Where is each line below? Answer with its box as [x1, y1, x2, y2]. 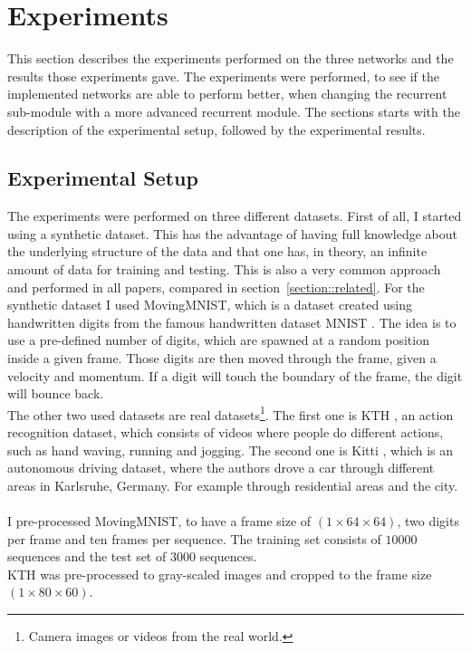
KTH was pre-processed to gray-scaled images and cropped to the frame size [7, 564, 432, 583]
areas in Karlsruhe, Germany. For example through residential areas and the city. [7, 475, 458, 494]
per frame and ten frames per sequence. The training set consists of [7, 529, 381, 548]
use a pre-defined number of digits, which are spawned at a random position [7, 330, 429, 349]
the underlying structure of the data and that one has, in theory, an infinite [7, 242, 428, 261]
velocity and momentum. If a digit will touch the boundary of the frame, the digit [7, 366, 463, 385]
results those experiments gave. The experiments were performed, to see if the [7, 66, 440, 85]
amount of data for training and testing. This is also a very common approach [7, 260, 441, 279]
